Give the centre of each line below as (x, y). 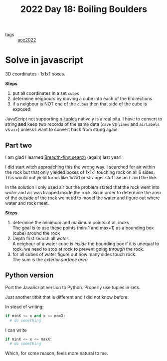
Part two (19, 145)
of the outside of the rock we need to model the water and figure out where (83, 198)
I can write (16, 330)
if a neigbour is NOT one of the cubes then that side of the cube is (80, 104)
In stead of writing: (24, 307)
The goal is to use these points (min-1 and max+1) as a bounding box (83, 228)
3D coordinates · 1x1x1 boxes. (35, 74)
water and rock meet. (27, 203)
